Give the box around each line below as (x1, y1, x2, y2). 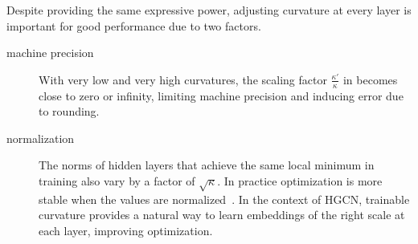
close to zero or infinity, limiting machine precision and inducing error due (39, 87, 404, 104)
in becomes (342, 71, 398, 87)
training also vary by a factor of (39, 172, 195, 189)
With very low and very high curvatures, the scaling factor (39, 71, 327, 87)
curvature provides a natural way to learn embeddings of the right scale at (39, 206, 405, 223)
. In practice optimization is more (217, 172, 383, 189)
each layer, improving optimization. (39, 222, 213, 238)
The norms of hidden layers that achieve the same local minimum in (39, 157, 375, 173)
